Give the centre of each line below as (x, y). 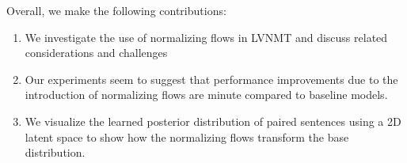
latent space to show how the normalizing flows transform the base (187, 136)
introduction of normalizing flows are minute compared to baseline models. (206, 95)
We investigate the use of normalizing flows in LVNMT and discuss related (206, 37)
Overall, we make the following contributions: (116, 10)
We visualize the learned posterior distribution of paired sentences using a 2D (213, 121)
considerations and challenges (96, 53)
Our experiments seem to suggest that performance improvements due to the (211, 79)
